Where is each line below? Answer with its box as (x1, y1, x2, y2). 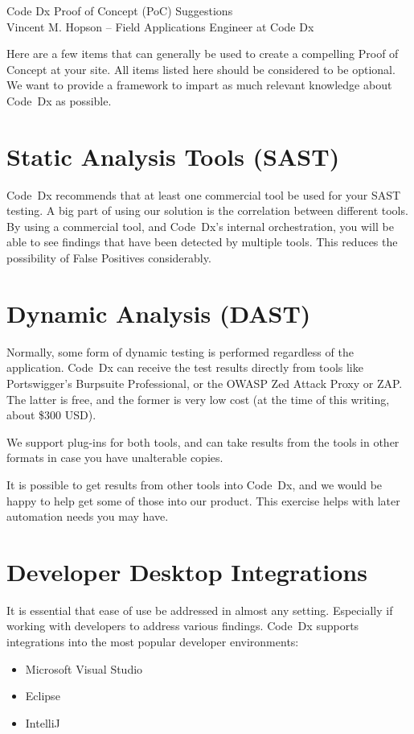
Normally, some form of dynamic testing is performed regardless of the (6, 343, 354, 360)
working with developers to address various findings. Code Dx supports (6, 617, 359, 634)
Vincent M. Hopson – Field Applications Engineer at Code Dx (6, 18, 314, 35)
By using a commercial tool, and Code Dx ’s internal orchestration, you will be (6, 217, 394, 234)
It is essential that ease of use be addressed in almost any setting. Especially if (6, 601, 393, 618)
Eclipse (25, 687, 60, 704)
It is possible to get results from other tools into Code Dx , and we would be (6, 476, 383, 493)
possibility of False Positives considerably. (6, 249, 211, 266)
